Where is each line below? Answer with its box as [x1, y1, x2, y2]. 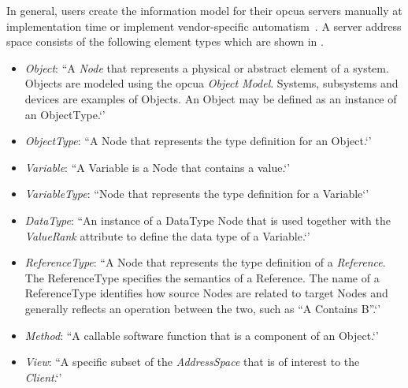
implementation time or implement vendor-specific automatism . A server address [6, 17, 402, 34]
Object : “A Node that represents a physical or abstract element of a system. [24, 59, 389, 76]
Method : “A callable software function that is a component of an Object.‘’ [24, 326, 379, 343]
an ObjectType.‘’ [24, 106, 106, 122]
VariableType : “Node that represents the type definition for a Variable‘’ [24, 185, 369, 202]
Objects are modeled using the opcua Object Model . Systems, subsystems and [24, 75, 399, 91]
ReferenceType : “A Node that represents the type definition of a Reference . [24, 254, 386, 270]
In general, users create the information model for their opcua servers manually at [6, 2, 402, 18]
